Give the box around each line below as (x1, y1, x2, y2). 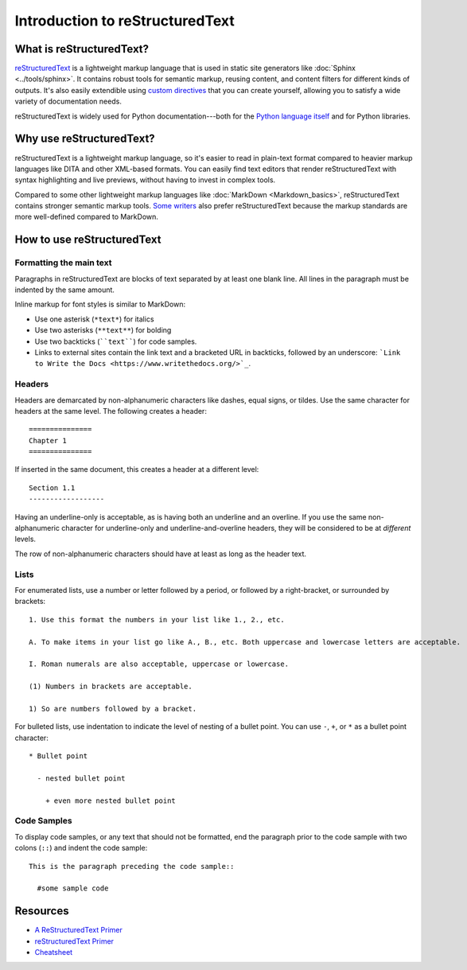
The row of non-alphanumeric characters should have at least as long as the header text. (14, 549, 306, 559)
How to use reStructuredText (14, 233, 162, 247)
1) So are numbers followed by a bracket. (29, 704, 197, 713)
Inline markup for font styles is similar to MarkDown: (14, 299, 186, 310)
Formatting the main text (14, 257, 112, 268)
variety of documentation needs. (14, 96, 123, 107)
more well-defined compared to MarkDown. (14, 212, 159, 222)
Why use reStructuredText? (14, 132, 155, 146)
